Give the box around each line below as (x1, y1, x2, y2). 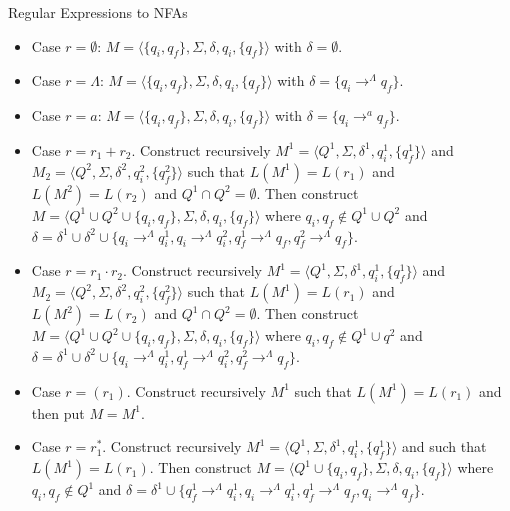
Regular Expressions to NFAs (8, 2, 188, 22)
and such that (401, 436, 487, 457)
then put (31, 402, 85, 423)
